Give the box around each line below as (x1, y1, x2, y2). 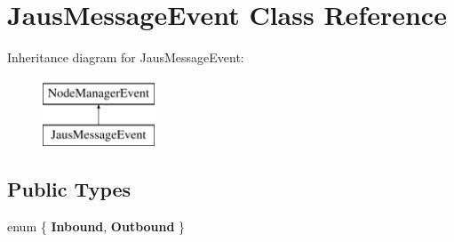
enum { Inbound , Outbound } (7, 217, 186, 236)
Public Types (7, 175, 131, 203)
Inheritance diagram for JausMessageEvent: (7, 48, 244, 67)
